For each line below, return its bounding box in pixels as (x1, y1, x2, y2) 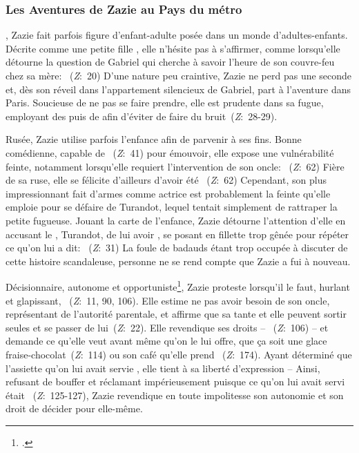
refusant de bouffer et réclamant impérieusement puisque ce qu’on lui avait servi (6, 374, 345, 389)
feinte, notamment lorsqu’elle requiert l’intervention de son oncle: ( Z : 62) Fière (6, 159, 345, 173)
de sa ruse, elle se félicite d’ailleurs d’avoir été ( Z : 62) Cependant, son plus (6, 173, 327, 187)
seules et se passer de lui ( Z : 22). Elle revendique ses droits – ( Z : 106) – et (6, 320, 329, 334)
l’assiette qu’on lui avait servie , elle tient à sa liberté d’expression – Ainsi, (6, 360, 320, 375)
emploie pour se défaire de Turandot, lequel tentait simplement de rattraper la (6, 200, 338, 214)
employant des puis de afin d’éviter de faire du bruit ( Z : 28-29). (6, 108, 278, 123)
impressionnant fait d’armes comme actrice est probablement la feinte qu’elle (6, 186, 331, 200)
